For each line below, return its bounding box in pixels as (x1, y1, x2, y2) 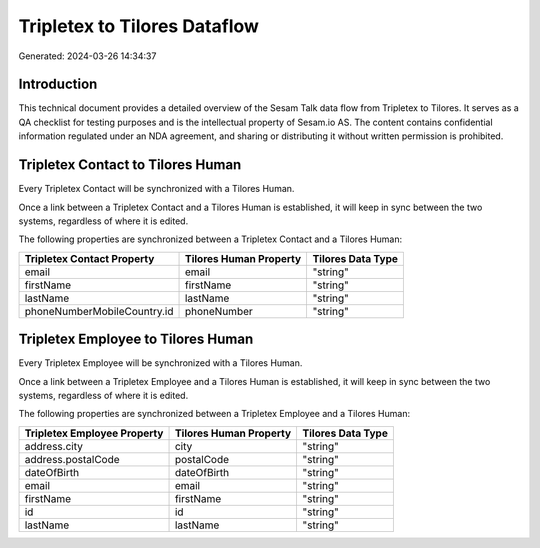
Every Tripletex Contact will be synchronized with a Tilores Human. (18, 183, 295, 195)
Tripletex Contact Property (24, 251, 155, 265)
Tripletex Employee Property (24, 426, 164, 440)
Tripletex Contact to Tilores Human (18, 156, 242, 174)
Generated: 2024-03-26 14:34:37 (18, 50, 157, 62)
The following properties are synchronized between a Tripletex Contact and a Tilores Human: (18, 233, 403, 245)
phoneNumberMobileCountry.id (24, 304, 174, 318)
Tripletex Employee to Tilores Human (18, 331, 254, 348)
